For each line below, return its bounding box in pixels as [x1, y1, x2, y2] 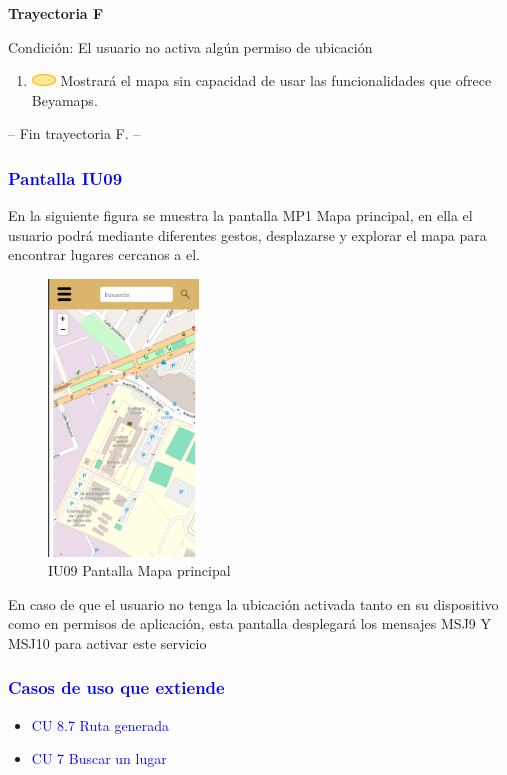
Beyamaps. [31, 89, 98, 110]
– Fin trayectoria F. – [8, 123, 141, 144]
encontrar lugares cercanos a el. [8, 244, 201, 265]
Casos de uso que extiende [8, 675, 225, 700]
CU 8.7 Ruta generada [31, 714, 169, 735]
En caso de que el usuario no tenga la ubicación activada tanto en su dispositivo [8, 593, 499, 614]
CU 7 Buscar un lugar [31, 748, 167, 769]
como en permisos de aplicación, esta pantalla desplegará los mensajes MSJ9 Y [8, 613, 491, 634]
